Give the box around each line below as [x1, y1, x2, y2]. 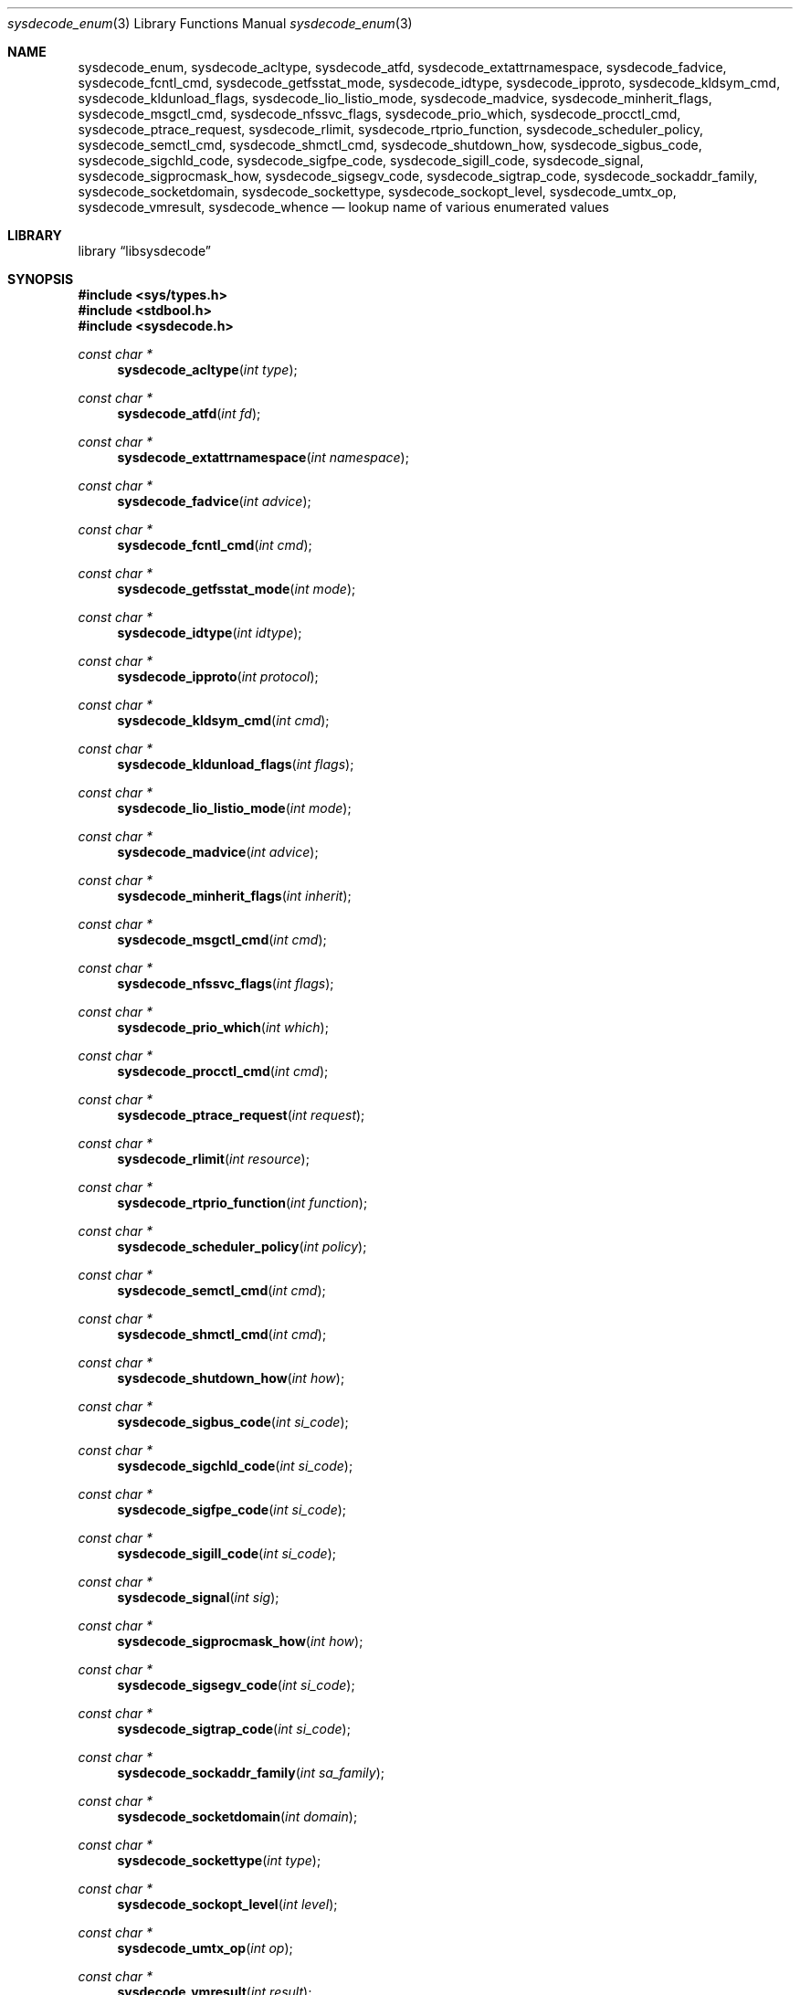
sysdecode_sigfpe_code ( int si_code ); [117, 1502, 347, 1517]
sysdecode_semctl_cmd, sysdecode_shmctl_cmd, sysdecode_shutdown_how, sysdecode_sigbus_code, [78, 137, 702, 153]
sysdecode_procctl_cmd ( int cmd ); [117, 1063, 329, 1079]
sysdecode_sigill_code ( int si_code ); [117, 1546, 336, 1561]
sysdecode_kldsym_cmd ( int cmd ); [117, 712, 330, 728]
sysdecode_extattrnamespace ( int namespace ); [117, 449, 409, 465]
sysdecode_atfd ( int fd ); [117, 406, 261, 421]
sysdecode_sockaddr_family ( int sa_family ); [117, 1765, 385, 1780]
